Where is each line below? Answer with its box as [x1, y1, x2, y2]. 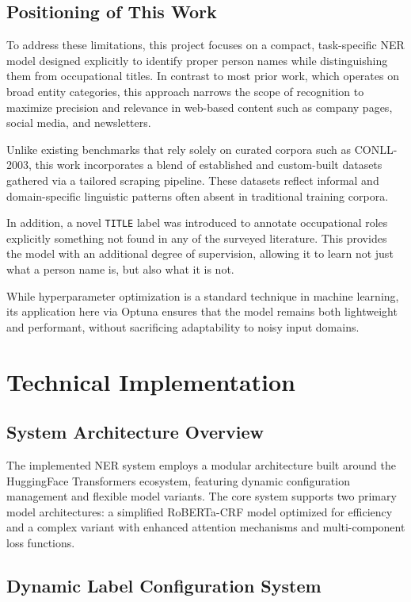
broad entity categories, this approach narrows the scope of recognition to [6, 82, 364, 99]
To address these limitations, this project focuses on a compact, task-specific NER [6, 36, 405, 53]
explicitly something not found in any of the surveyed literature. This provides [6, 229, 387, 246]
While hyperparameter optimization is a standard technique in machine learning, [6, 287, 399, 304]
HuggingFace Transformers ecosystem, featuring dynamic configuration [6, 472, 350, 489]
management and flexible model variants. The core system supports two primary [6, 488, 397, 504]
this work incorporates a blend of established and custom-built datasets [35, 156, 382, 173]
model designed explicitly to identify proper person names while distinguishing [6, 52, 388, 68]
